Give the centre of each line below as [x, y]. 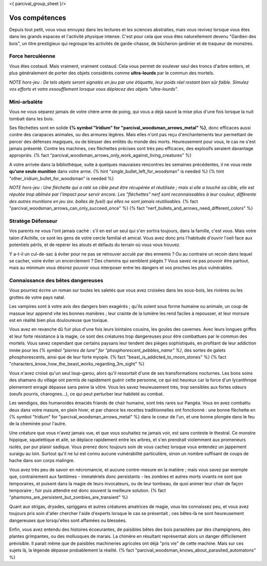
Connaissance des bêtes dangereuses [56, 281]
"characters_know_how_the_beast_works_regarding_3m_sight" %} [77, 364]
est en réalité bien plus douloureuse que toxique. [59, 320]
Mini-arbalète [26, 102]
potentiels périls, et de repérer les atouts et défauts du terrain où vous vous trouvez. [95, 245]
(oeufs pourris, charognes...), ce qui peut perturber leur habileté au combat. [87, 394]
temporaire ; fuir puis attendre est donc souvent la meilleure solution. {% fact [88, 490]
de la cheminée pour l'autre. [38, 424]
